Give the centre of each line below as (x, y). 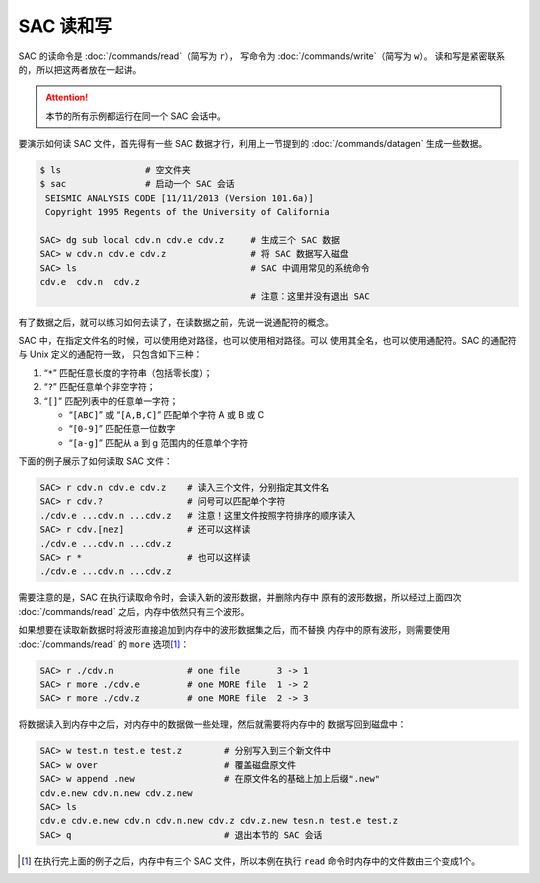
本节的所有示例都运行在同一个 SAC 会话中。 (136, 116)
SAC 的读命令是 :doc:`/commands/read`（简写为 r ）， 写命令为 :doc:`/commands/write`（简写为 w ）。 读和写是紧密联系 (261, 56)
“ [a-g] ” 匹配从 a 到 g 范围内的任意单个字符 (158, 442)
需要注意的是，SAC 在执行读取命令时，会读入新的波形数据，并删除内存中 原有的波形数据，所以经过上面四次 (240, 597)
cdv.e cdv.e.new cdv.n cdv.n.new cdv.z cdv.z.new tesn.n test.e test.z (219, 821)
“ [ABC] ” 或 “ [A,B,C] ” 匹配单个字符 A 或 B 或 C (166, 414)
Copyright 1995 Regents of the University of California (187, 212)
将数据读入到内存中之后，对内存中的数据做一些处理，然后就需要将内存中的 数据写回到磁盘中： (212, 724)
